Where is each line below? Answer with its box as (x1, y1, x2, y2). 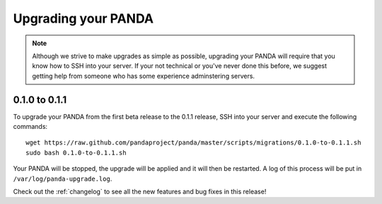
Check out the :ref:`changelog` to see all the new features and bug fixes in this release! (13, 187, 267, 195)
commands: (13, 123, 48, 131)
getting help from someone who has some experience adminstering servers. (32, 72, 255, 80)
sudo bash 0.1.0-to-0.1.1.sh (25, 149, 127, 157)
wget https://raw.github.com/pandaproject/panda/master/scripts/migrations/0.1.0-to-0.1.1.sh (25, 139, 361, 147)
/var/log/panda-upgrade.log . (13, 174, 112, 183)
